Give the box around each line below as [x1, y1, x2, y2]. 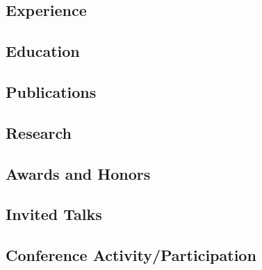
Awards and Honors [6, 162, 151, 184]
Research [6, 121, 72, 143]
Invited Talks [6, 203, 102, 225]
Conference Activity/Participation [6, 244, 256, 266]
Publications [6, 81, 97, 102]
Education [6, 40, 80, 62]
